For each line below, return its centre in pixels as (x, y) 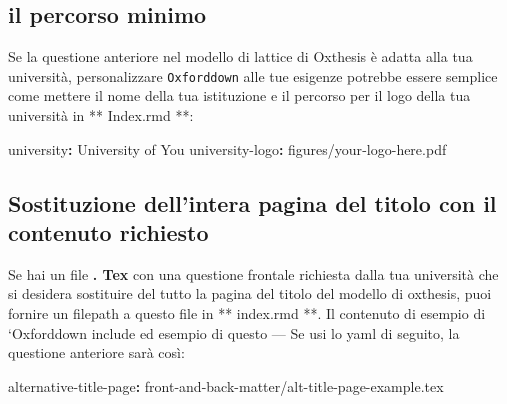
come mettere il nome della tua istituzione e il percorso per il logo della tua (239, 95)
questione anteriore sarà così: (96, 352)
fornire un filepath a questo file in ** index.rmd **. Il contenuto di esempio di (247, 313)
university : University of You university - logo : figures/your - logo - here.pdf (227, 148)
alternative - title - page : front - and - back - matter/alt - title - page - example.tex (226, 385)
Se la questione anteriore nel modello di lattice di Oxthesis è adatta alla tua (240, 56)
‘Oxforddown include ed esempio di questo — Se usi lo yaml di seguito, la (234, 332)
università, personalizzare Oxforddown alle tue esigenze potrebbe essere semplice (253, 75)
